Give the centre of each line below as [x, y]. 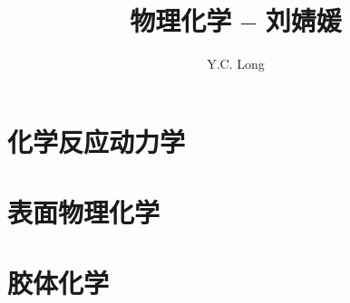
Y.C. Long [236, 64]
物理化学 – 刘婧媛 [236, 20]
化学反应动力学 [97, 141]
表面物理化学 [84, 212]
